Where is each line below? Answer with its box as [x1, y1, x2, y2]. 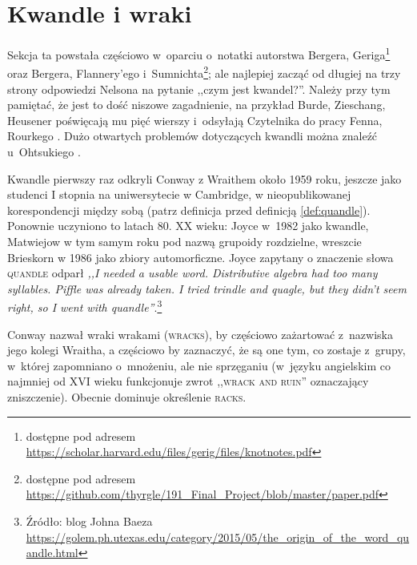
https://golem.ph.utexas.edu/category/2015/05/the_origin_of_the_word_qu [26, 528, 410, 545]
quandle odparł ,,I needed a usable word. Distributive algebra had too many [7, 264, 378, 281]
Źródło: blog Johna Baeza [26, 512, 153, 529]
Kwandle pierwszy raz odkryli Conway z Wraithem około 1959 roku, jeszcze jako [7, 170, 402, 187]
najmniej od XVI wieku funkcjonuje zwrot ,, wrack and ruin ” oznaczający [7, 373, 369, 389]
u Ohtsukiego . [7, 143, 81, 159]
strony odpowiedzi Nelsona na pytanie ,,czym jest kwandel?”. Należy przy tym [7, 80, 391, 97]
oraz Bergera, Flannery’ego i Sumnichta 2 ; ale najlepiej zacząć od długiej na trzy [7, 63, 401, 82]
